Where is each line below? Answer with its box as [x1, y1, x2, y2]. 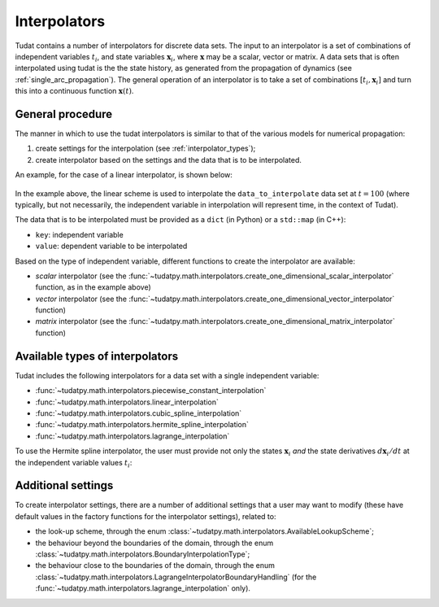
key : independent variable [35, 229, 124, 239]
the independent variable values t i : [15, 457, 133, 469]
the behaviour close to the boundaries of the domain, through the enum [35, 561, 276, 570]
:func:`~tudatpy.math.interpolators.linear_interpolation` [35, 397, 219, 407]
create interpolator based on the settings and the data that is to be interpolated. [35, 155, 302, 164]
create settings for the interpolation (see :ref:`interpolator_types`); [35, 143, 256, 154]
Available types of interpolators [15, 349, 179, 363]
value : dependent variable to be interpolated [35, 241, 188, 251]
